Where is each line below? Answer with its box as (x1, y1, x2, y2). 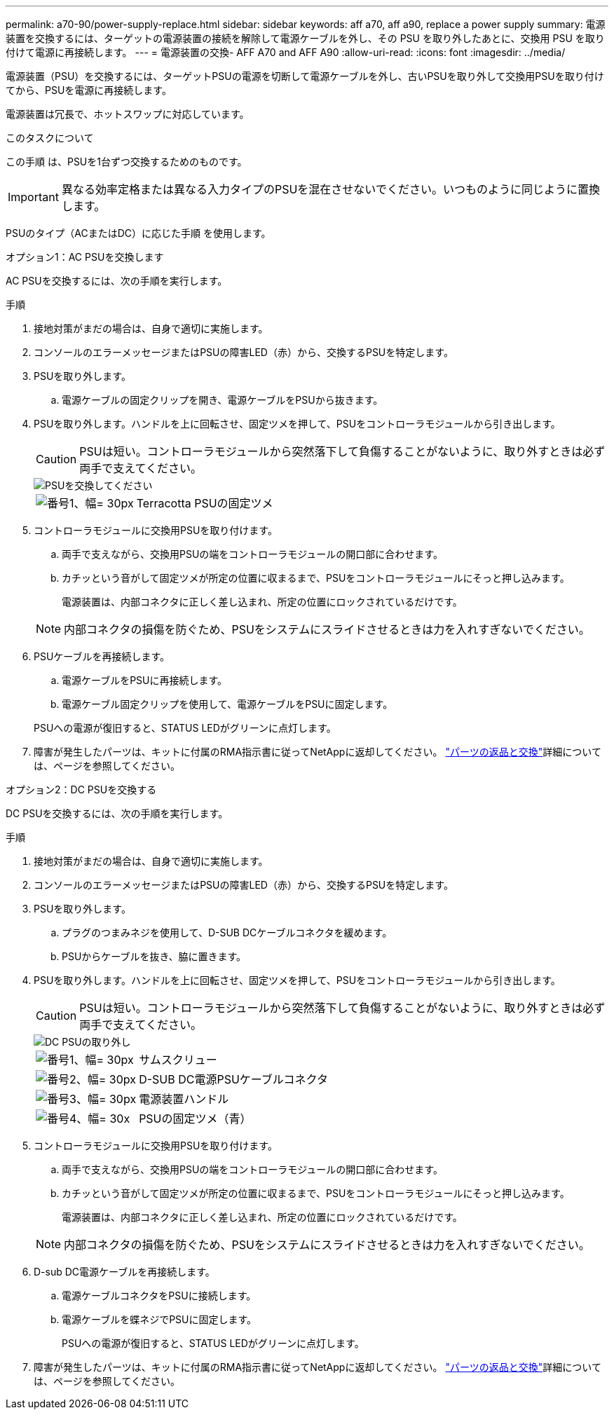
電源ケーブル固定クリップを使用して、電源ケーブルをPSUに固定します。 (62, 698, 393, 710)
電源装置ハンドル (139, 1092, 229, 1106)
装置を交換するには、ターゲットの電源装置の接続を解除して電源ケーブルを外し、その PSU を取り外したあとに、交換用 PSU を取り (6, 32, 605, 44)
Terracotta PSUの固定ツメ (136, 496, 273, 510)
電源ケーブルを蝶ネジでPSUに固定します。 (62, 1313, 257, 1325)
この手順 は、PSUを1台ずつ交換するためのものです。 (6, 156, 247, 168)
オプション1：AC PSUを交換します (6, 251, 164, 263)
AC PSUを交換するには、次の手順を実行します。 (6, 275, 228, 287)
